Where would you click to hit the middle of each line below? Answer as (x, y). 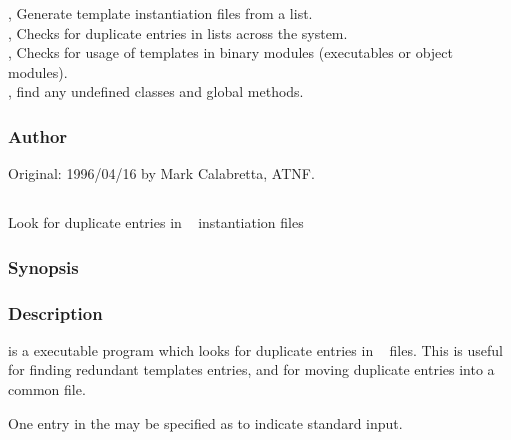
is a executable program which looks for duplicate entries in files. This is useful (255, 349)
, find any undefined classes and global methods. (156, 91)
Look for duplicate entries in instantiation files (156, 222)
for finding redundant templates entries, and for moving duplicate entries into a (251, 369)
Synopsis (43, 266)
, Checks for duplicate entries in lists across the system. (178, 32)
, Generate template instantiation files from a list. (160, 13)
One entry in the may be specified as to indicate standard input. (205, 422)
